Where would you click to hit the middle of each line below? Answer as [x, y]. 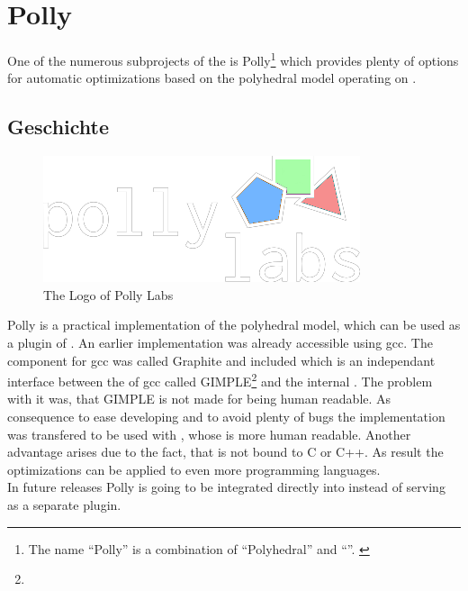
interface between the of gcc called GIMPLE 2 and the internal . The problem [220, 380]
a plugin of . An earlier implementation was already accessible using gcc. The [220, 342]
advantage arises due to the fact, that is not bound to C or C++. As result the [225, 452]
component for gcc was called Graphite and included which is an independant [221, 360]
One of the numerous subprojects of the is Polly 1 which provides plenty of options [233, 59]
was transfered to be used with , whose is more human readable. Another [209, 434]
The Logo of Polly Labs [108, 294]
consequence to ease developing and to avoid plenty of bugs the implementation [226, 416]
